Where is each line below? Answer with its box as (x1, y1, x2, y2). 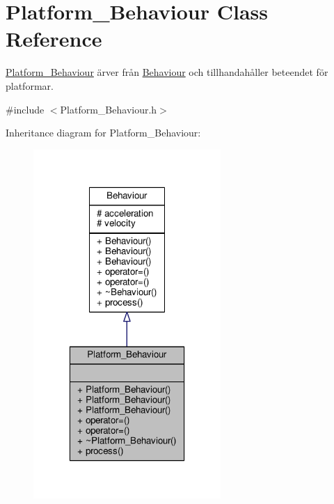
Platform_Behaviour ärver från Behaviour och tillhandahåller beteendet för (6, 65, 328, 79)
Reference (6, 24, 102, 53)
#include (6, 102, 45, 116)
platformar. (6, 78, 54, 93)
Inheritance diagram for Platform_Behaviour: (6, 125, 201, 140)
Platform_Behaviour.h (60, 102, 157, 116)
